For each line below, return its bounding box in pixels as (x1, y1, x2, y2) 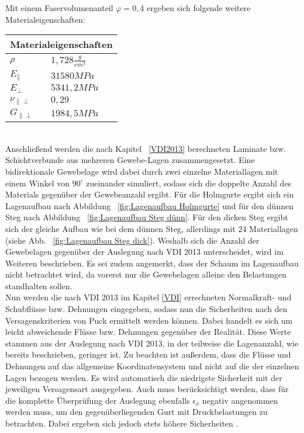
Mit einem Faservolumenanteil (5, 2, 113, 13)
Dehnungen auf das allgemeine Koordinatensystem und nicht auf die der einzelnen (5, 360, 299, 372)
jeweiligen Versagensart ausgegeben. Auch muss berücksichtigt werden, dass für (5, 383, 289, 395)
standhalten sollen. (5, 279, 72, 292)
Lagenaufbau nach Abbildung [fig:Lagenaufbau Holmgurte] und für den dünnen (5, 199, 293, 212)
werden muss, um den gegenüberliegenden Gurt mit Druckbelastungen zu (5, 406, 268, 418)
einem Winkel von (5, 176, 70, 189)
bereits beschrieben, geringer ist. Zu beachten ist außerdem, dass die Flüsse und (5, 348, 291, 361)
